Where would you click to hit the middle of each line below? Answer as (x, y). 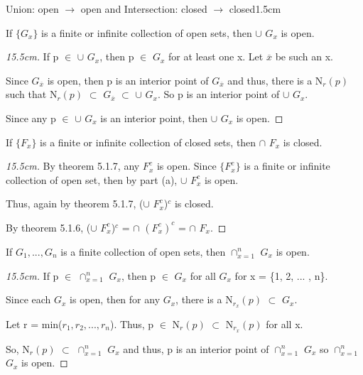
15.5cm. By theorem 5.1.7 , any (73, 166)
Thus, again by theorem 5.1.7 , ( (75, 203)
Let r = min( (34, 324)
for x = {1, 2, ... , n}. (281, 275)
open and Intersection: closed (144, 9)
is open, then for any (115, 299)
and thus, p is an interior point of (196, 348)
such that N (32, 94)
